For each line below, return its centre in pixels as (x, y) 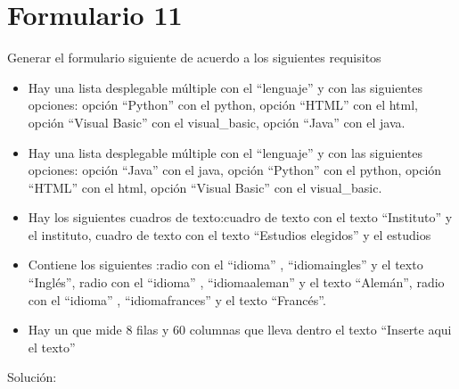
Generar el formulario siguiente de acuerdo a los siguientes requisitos (194, 58)
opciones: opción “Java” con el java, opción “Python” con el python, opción (235, 170)
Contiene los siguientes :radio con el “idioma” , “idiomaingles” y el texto (225, 265)
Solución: (32, 377)
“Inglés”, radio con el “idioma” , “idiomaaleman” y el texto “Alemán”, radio (236, 282)
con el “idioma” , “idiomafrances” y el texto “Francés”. (177, 299)
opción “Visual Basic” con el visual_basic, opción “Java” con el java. (217, 122)
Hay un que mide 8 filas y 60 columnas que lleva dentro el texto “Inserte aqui (240, 330)
